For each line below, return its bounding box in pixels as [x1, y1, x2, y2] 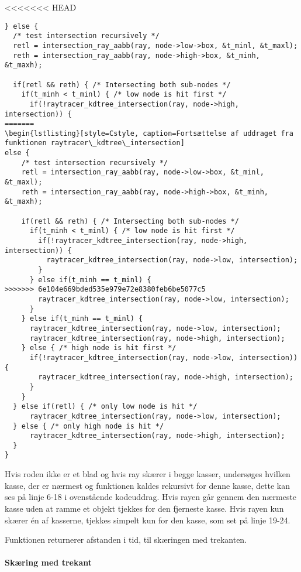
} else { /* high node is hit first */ [21, 344, 177, 352]
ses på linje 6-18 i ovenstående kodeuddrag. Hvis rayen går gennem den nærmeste [5, 491, 297, 503]
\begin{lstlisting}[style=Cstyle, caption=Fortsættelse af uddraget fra [5, 129, 293, 138]
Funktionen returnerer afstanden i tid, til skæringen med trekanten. [5, 533, 247, 546]
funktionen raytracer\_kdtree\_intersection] [5, 139, 185, 148]
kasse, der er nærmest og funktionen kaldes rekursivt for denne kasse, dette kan [5, 479, 290, 491]
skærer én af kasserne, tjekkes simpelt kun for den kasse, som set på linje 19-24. [5, 513, 290, 526]
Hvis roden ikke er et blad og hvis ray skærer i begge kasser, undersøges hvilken [5, 468, 290, 480]
